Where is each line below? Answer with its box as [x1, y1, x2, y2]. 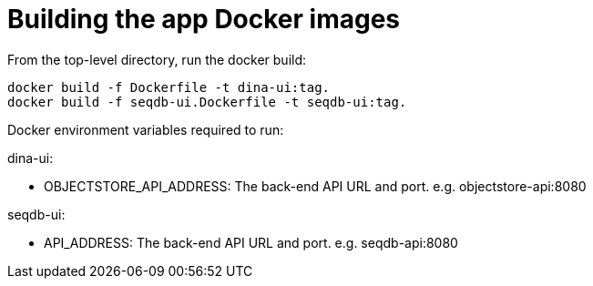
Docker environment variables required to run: [7, 121, 284, 138]
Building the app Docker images [7, 4, 401, 35]
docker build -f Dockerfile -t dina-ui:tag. [7, 79, 331, 95]
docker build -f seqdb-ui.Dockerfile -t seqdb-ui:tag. [7, 94, 407, 109]
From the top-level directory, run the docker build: [7, 51, 307, 67]
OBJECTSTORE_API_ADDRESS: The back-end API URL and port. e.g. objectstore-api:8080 [44, 178, 587, 194]
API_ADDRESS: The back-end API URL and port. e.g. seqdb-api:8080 [44, 234, 458, 250]
